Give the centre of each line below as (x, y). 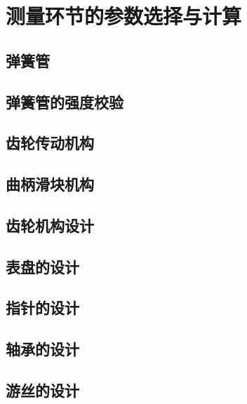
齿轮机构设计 (50, 225)
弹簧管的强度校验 (65, 101)
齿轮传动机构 (50, 143)
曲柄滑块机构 (50, 184)
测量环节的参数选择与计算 (124, 16)
